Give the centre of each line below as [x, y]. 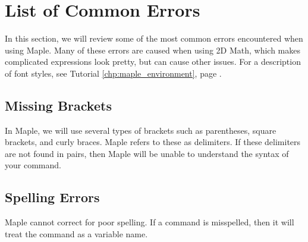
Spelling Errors [52, 197]
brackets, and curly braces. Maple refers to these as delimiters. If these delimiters [153, 142]
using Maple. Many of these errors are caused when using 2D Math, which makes [153, 50]
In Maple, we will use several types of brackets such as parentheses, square [141, 130]
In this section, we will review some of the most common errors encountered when [154, 38]
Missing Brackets [58, 105]
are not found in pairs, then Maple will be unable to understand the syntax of [147, 153]
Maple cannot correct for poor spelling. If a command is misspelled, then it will [150, 222]
